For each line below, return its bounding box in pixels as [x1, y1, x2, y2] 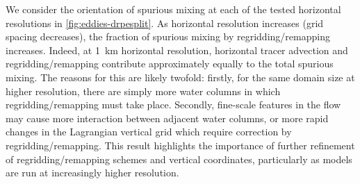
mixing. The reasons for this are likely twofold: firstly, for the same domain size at [6, 69, 355, 84]
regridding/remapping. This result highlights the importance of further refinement [6, 137, 355, 152]
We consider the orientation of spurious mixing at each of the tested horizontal [6, 2, 341, 16]
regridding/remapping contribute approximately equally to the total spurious [6, 56, 334, 71]
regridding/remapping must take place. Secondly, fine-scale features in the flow [6, 97, 341, 112]
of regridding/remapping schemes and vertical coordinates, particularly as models [6, 151, 352, 166]
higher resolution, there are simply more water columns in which [6, 83, 281, 98]
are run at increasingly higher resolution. [6, 165, 179, 180]
